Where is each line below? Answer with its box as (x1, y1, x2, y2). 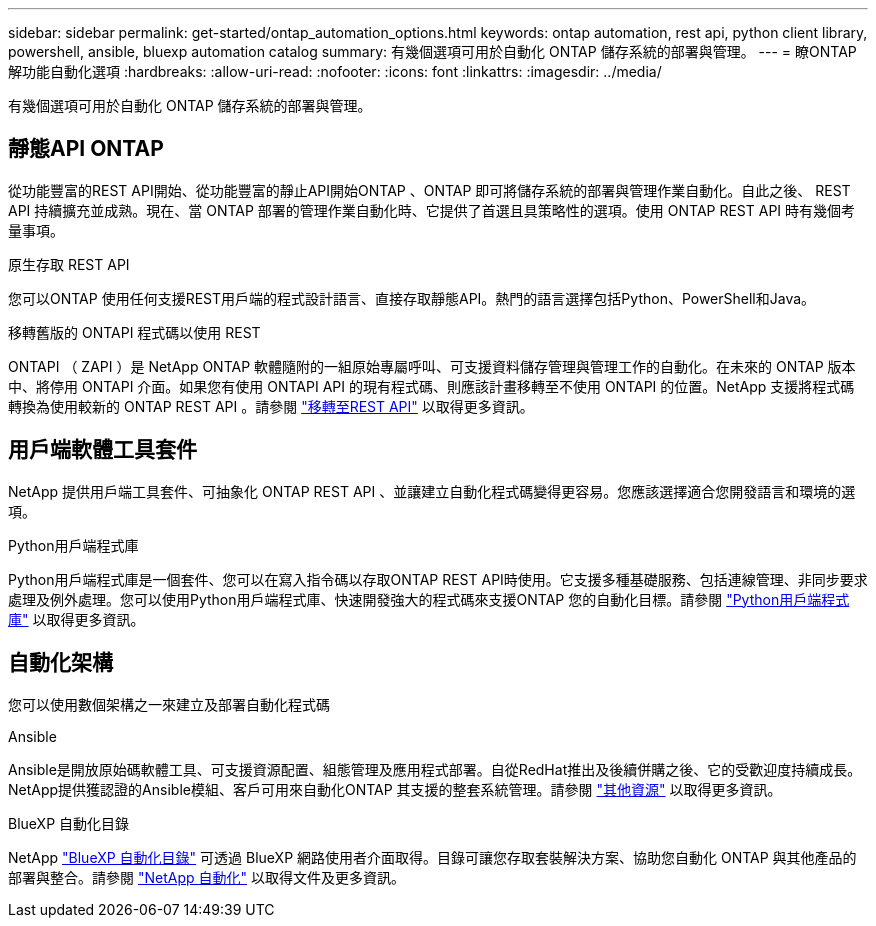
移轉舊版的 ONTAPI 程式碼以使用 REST (8, 323, 261, 341)
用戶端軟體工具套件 (8, 437, 197, 463)
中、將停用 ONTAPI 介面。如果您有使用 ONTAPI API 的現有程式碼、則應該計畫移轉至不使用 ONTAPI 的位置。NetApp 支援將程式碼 (8, 377, 855, 395)
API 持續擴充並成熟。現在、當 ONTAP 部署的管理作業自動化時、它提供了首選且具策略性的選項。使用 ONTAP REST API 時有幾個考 (8, 201, 856, 219)
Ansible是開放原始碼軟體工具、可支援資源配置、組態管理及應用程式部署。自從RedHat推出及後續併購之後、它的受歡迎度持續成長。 (8, 760, 862, 778)
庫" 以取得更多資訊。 (8, 610, 145, 628)
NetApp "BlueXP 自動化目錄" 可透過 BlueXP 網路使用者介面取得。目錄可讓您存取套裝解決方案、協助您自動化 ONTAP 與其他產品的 (8, 848, 857, 866)
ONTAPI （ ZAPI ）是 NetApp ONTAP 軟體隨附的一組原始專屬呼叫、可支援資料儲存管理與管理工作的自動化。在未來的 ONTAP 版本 (8, 357, 856, 375)
